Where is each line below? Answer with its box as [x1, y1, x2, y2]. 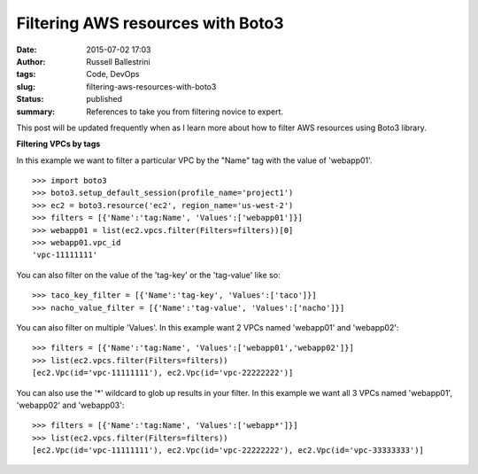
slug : [16, 81, 35, 92]
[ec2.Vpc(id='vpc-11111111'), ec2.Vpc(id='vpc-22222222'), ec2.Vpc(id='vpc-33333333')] [32, 446, 425, 455]
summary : [16, 106, 56, 117]
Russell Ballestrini [86, 56, 150, 66]
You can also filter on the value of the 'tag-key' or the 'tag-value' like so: [16, 269, 281, 280]
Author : [16, 56, 46, 66]
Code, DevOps [86, 69, 140, 80]
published [86, 94, 123, 105]
